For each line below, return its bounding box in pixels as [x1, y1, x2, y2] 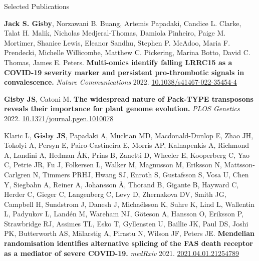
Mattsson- [224, 159, 255, 170]
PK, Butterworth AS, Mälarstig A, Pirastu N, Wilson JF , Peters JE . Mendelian [4, 228, 255, 238]
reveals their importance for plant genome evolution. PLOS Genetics [4, 103, 240, 114]
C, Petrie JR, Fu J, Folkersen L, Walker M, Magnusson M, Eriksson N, [4, 159, 222, 170]
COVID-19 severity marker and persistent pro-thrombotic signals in [4, 67, 244, 77]
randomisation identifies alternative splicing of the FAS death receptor [4, 238, 253, 248]
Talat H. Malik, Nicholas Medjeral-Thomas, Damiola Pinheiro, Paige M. [4, 28, 226, 38]
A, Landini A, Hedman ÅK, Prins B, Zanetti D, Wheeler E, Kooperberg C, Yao [4, 149, 250, 160]
